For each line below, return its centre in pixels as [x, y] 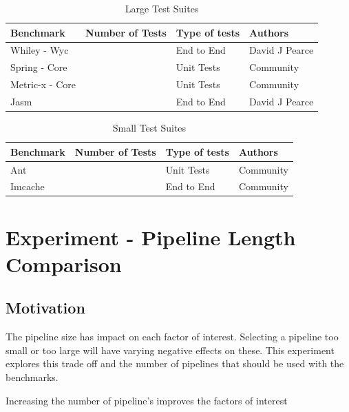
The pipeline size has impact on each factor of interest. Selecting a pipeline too [172, 337]
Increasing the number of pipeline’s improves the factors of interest [147, 400]
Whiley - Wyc [40, 50]
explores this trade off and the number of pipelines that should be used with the [175, 363]
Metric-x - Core [43, 84]
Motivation [45, 308]
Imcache [28, 186]
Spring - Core [39, 67]
